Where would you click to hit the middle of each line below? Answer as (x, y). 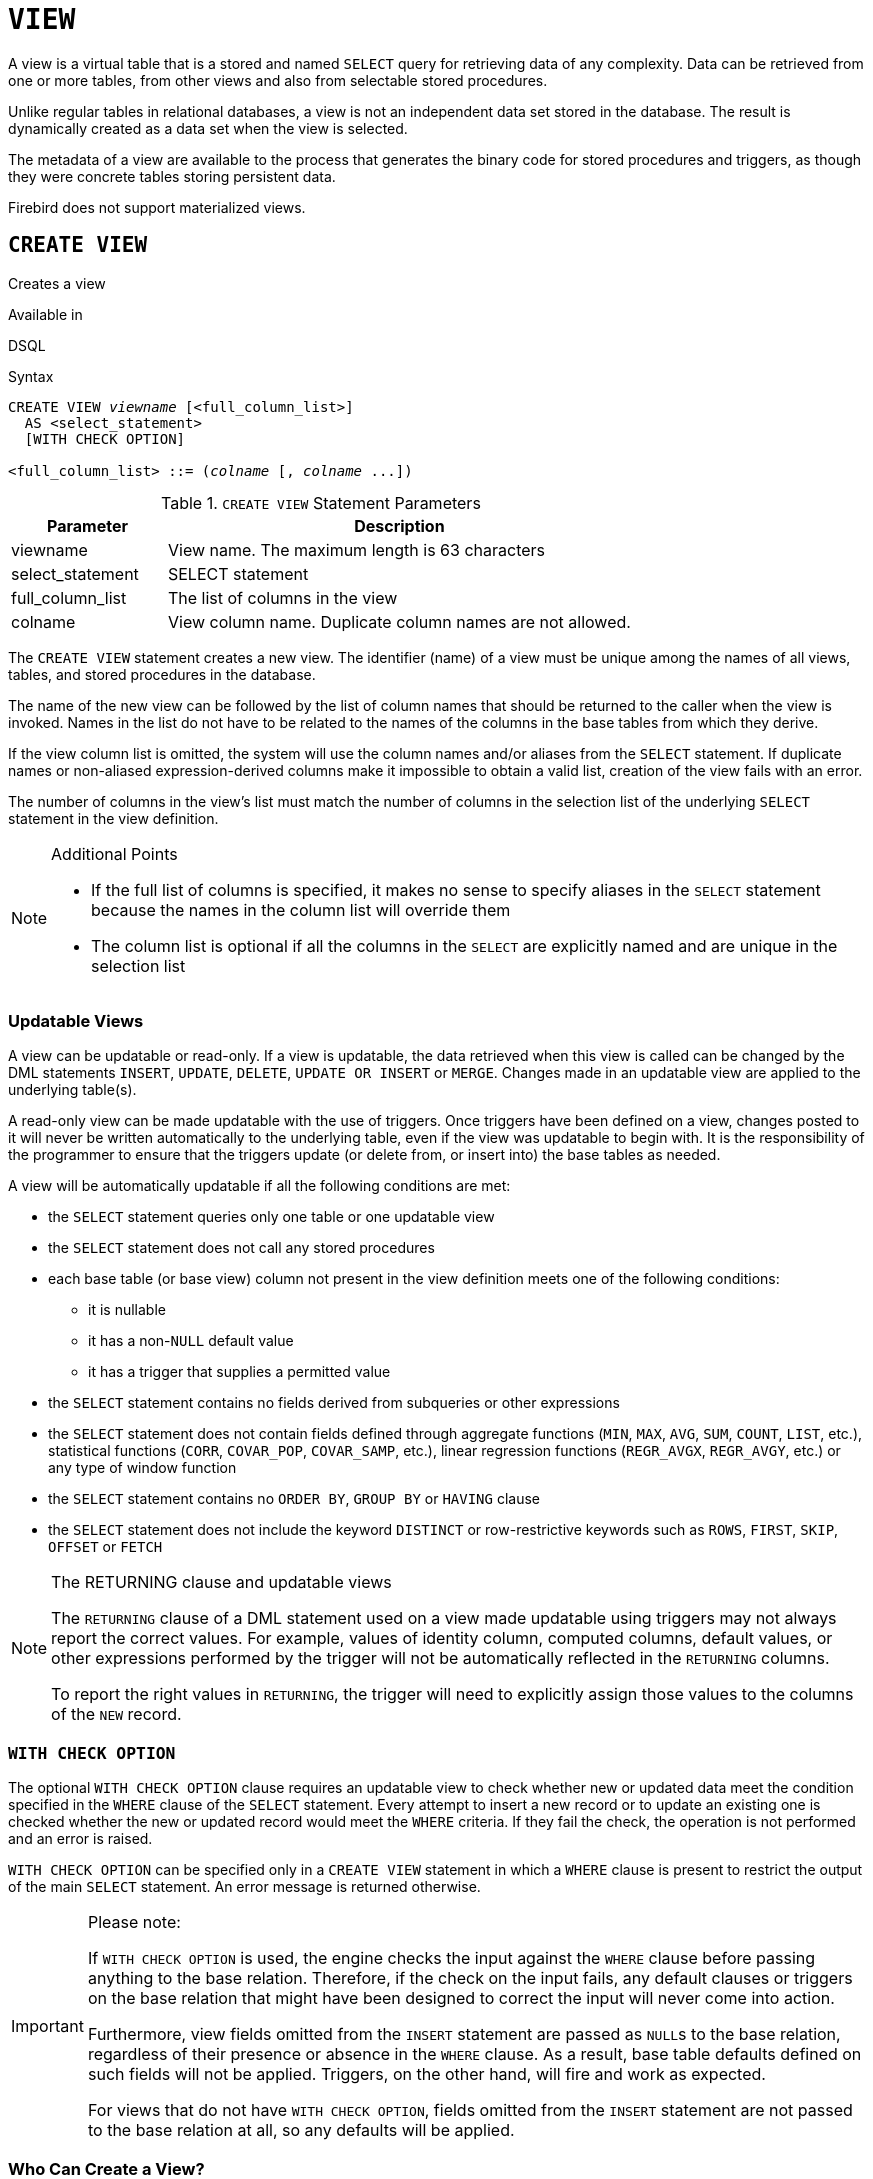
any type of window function (142, 1468)
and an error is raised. (80, 1839)
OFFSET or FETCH (105, 1547)
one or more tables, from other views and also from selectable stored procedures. (278, 80)
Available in (45, 314)
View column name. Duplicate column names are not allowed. (399, 621)
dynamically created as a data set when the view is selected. (208, 128)
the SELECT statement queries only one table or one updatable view (271, 1217)
